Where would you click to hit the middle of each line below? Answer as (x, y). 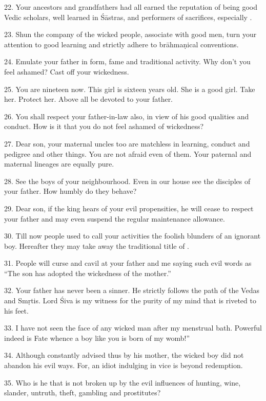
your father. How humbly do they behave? (70, 191)
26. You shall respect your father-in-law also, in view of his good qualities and (127, 116)
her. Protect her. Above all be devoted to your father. (89, 99)
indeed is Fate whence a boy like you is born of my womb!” (97, 338)
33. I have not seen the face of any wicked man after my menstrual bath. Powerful (133, 328)
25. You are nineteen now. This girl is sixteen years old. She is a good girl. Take (130, 89)
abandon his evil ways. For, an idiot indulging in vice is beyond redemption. (124, 365)
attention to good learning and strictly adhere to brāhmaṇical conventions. (121, 44)
